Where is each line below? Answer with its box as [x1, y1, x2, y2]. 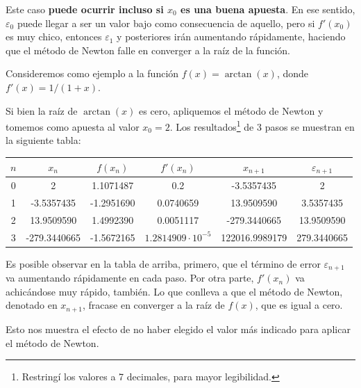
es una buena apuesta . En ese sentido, [180, 2, 355, 16]
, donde [276, 66, 309, 81]
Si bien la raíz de [6, 103, 78, 118]
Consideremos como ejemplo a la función [6, 66, 179, 81]
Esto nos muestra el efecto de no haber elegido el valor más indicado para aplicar [6, 321, 351, 336]
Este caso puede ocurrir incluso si [6, 2, 164, 16]
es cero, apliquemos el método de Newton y [138, 103, 324, 118]
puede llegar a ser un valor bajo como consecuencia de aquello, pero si [17, 15, 315, 30]
